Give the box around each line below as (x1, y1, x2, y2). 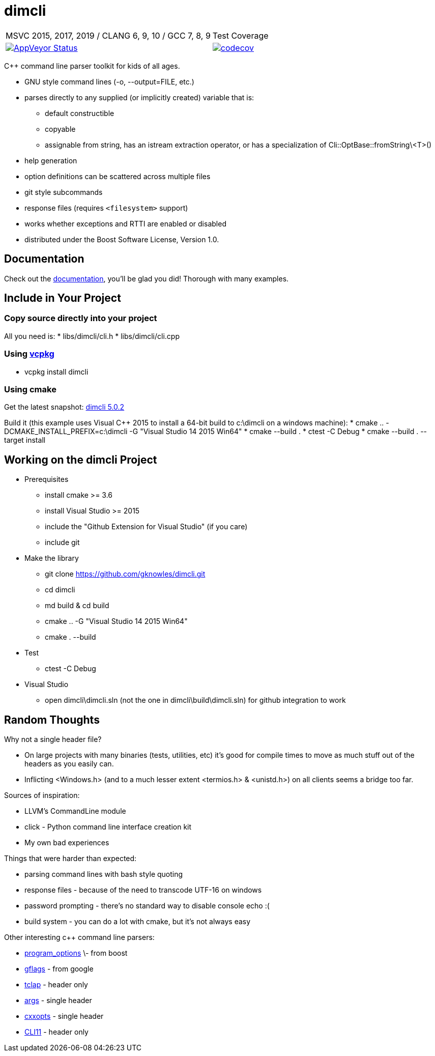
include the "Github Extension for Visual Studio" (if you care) (45, 522, 248, 531)
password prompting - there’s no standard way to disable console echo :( (24, 901, 270, 910)
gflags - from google (24, 964, 94, 973)
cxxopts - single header (24, 1012, 104, 1020)
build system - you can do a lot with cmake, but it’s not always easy (24, 917, 251, 926)
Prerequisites (24, 475, 69, 484)
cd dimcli (45, 585, 75, 594)
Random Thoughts (4, 713, 100, 726)
